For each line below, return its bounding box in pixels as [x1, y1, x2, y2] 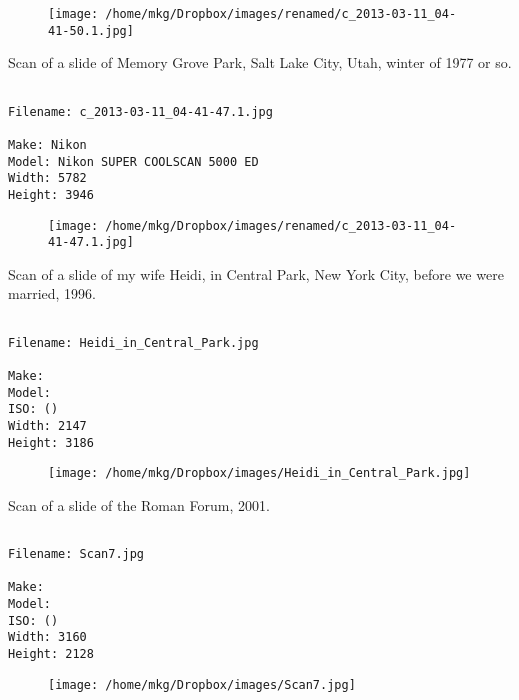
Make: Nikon [8, 137, 87, 152]
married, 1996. [8, 283, 96, 304]
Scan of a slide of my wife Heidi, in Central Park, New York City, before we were [8, 263, 504, 284]
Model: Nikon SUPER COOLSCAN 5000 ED [8, 154, 259, 169]
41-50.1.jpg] [48, 23, 134, 38]
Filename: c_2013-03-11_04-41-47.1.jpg [8, 104, 273, 119]
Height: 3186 [8, 435, 94, 450]
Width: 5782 [8, 171, 87, 186]
